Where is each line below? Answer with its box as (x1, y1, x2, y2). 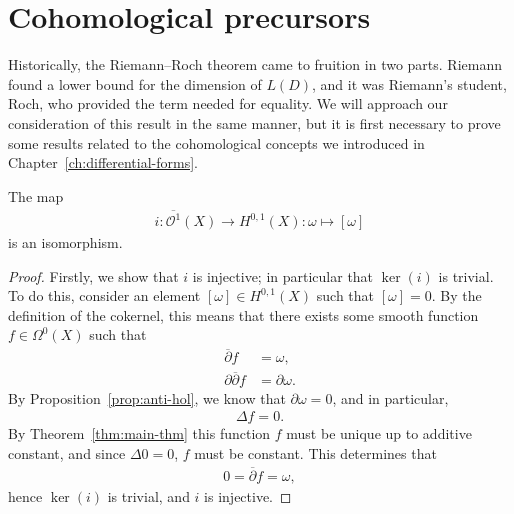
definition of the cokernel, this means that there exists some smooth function (8, 304, 479, 325)
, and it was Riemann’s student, (312, 73, 507, 94)
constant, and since (8, 442, 126, 463)
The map (8, 185, 64, 206)
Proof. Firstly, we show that (8, 265, 179, 286)
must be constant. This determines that (194, 442, 437, 463)
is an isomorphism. (8, 232, 123, 253)
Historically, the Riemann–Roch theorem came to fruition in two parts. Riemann (8, 54, 503, 75)
